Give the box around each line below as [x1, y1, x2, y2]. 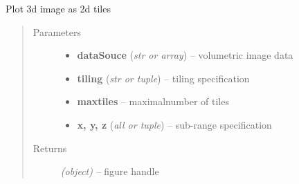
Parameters [33, 24, 81, 39]
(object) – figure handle [60, 164, 159, 178]
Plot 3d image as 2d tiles [6, 1, 111, 15]
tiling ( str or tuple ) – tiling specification [77, 71, 250, 85]
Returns [33, 140, 67, 155]
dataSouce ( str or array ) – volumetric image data [77, 48, 293, 62]
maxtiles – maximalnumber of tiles [77, 94, 229, 109]
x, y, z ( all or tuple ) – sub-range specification [77, 117, 272, 131]
